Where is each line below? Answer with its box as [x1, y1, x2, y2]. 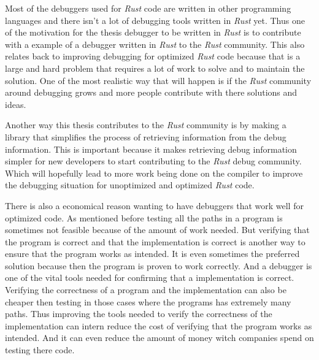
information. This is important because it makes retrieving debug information [5, 142, 297, 155]
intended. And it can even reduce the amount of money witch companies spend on [5, 331, 314, 344]
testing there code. [5, 343, 75, 356]
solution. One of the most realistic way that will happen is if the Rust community [5, 74, 312, 86]
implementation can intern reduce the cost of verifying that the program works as [5, 319, 312, 332]
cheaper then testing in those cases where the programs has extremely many [5, 295, 291, 308]
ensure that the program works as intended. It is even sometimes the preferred [5, 247, 300, 260]
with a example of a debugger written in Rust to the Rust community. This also [5, 37, 305, 50]
